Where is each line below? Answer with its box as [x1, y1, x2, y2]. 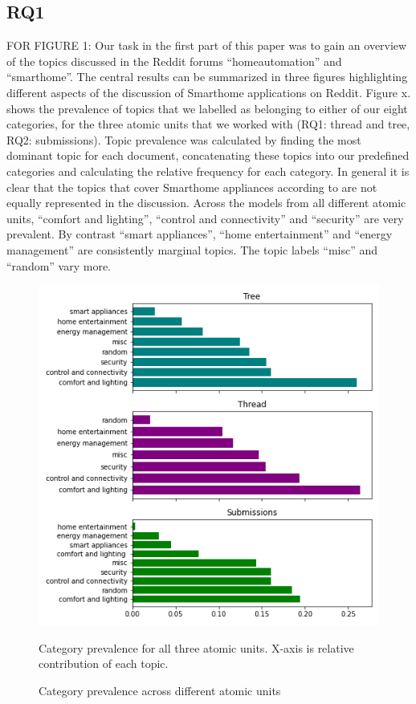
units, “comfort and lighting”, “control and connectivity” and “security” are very [6, 210, 404, 226]
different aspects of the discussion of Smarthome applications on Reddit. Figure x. [6, 83, 411, 100]
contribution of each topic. [39, 655, 169, 672]
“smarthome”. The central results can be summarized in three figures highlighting [6, 68, 408, 85]
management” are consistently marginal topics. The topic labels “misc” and [6, 241, 378, 258]
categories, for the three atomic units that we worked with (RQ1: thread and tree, [6, 116, 410, 132]
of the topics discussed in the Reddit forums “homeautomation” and [6, 52, 342, 69]
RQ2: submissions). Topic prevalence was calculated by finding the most [6, 131, 361, 148]
